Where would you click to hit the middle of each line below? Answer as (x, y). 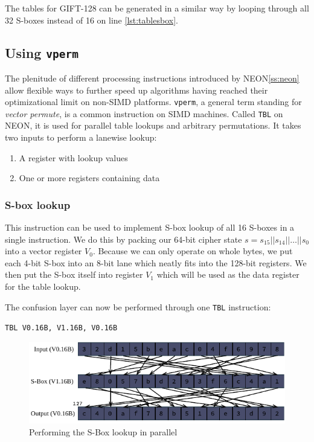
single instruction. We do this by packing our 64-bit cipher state (123, 239)
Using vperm (42, 52)
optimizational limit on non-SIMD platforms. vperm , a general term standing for (153, 102)
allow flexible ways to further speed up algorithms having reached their (136, 90)
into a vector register (43, 251)
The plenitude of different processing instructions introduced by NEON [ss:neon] (152, 78)
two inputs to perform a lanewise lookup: (81, 137)
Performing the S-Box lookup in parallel (103, 431)
